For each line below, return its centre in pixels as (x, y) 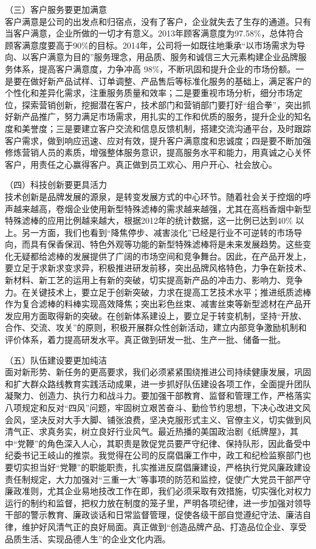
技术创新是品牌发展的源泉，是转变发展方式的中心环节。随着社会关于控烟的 (154, 196)
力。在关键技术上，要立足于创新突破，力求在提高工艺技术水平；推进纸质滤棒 (158, 292)
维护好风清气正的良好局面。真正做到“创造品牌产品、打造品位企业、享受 (164, 526)
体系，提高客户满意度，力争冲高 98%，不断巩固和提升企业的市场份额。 (154, 68)
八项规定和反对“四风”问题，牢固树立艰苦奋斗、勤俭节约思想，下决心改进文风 (158, 407)
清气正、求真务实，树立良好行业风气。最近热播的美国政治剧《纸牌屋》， (147, 431)
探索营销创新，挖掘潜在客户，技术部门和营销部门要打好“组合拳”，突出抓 (166, 104)
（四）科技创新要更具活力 (56, 185)
